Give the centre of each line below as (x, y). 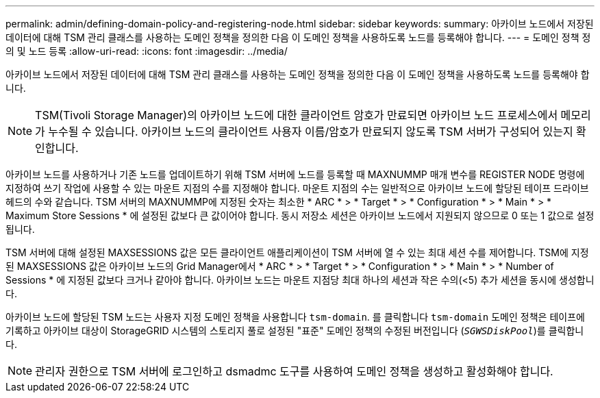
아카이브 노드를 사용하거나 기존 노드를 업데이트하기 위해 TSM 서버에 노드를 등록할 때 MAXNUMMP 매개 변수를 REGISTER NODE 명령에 (295, 174)
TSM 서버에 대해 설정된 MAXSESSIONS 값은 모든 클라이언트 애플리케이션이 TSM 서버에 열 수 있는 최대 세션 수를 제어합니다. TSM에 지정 (297, 252)
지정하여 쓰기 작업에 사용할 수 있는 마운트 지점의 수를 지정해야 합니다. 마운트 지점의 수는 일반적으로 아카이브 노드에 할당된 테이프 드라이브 (297, 188)
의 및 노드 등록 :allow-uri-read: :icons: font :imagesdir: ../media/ (147, 51)
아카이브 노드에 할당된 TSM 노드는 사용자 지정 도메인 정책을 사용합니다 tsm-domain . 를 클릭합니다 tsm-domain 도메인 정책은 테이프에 (295, 317)
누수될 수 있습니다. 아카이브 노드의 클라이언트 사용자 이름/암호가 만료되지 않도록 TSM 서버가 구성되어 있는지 (311, 132)
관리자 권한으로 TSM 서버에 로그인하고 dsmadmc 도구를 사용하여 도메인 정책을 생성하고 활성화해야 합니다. (294, 371)
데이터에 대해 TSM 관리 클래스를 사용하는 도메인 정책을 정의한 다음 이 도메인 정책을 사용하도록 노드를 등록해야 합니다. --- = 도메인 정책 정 (298, 37)
